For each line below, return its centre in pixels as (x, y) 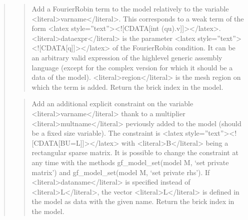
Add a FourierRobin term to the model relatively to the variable (130, 8)
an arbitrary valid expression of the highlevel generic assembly (127, 57)
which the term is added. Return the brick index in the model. (127, 87)
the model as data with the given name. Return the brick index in (133, 201)
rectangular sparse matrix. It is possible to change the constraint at (135, 152)
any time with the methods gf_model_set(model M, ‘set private (130, 162)
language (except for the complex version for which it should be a (132, 67)
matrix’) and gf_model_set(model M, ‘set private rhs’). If (121, 172)
